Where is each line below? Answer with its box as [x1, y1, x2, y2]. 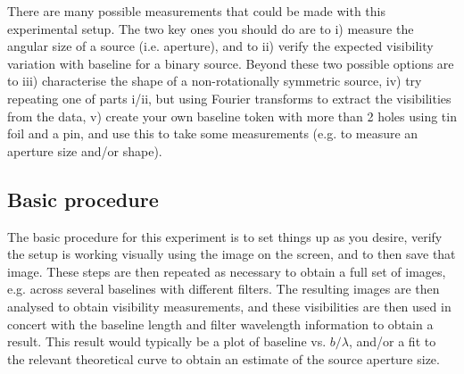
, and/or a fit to [348, 332, 436, 351]
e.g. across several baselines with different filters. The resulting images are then [7, 279, 440, 298]
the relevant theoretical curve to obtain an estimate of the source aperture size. [7, 349, 440, 368]
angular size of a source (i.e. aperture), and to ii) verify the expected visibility [7, 37, 434, 55]
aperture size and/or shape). [7, 141, 162, 160]
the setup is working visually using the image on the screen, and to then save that [7, 245, 456, 263]
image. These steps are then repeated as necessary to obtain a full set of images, [7, 262, 446, 280]
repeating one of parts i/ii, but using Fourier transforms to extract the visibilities [7, 88, 452, 107]
